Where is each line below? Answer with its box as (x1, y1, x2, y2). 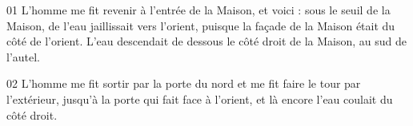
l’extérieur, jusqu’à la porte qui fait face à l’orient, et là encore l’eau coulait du (6, 90, 393, 107)
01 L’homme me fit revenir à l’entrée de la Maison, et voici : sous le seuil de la (6, 2, 391, 18)
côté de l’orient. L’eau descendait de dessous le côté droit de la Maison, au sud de (6, 33, 407, 49)
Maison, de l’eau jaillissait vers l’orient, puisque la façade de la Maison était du (6, 17, 395, 33)
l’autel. (6, 48, 41, 65)
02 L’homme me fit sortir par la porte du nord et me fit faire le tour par (6, 75, 361, 92)
